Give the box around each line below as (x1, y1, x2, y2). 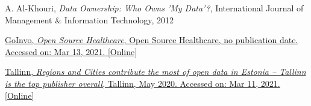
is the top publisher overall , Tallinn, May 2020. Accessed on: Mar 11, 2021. (5, 77, 280, 89)
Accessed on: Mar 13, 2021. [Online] (5, 45, 137, 57)
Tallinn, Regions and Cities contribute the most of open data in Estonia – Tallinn (5, 65, 306, 78)
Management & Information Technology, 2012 (5, 13, 174, 26)
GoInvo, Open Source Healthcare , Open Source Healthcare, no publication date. (5, 34, 298, 46)
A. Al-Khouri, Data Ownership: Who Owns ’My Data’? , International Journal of (5, 2, 304, 14)
